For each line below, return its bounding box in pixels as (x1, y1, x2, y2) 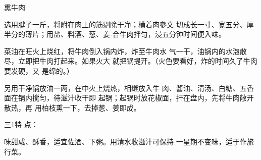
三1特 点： (4, 119, 38, 130)
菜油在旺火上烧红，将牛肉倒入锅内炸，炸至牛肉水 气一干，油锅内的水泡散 (4, 45, 247, 56)
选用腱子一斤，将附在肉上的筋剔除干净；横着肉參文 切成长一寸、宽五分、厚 (4, 19, 254, 29)
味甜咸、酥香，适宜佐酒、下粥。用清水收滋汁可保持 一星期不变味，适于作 (4, 136, 247, 146)
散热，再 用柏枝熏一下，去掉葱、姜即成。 (4, 102, 141, 113)
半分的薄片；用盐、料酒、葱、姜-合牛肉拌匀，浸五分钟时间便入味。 (4, 29, 226, 39)
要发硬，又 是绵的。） (4, 65, 74, 76)
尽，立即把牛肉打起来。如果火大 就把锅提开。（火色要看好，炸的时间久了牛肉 (4, 56, 257, 66)
